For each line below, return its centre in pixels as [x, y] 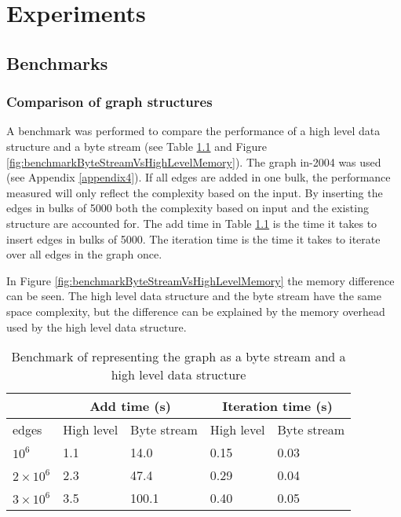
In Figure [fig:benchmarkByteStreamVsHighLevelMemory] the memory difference [200, 280]
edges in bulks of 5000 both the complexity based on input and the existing [188, 208]
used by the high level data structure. [97, 326]
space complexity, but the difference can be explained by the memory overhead [196, 311]
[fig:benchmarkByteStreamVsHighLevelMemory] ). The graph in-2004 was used [194, 161]
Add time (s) [130, 406]
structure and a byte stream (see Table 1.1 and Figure [137, 146]
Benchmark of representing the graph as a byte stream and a [179, 357]
